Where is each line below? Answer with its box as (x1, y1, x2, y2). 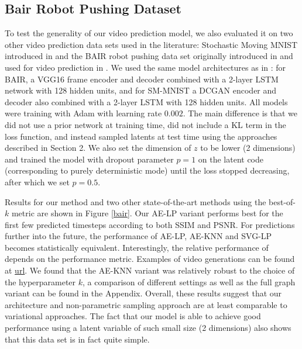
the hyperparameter (5, 275, 76, 288)
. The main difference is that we (183, 107, 297, 119)
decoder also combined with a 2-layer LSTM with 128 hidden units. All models (5, 95, 288, 108)
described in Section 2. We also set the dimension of (5, 141, 191, 154)
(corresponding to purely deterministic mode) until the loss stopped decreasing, (5, 164, 290, 177)
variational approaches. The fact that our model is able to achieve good (5, 310, 261, 322)
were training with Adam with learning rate (5, 107, 162, 119)
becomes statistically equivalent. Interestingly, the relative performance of (5, 241, 269, 253)
